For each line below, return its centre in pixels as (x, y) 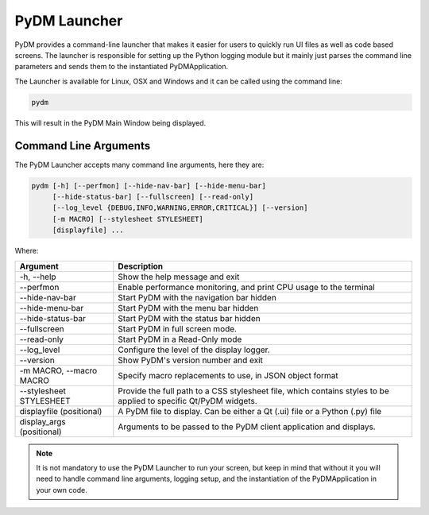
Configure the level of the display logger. (194, 350)
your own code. (62, 490)
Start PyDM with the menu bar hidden (188, 308)
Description (141, 266)
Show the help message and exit (179, 277)
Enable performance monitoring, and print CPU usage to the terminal (246, 287)
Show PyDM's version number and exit (191, 360)
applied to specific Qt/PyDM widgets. (187, 401)
